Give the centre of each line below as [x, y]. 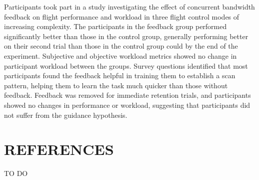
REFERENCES [59, 149]
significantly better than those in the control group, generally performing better [126, 36]
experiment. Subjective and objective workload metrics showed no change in [120, 55]
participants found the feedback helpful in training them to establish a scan [120, 75]
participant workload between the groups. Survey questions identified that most [126, 65]
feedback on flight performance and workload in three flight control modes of [122, 16]
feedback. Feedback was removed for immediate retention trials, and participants [127, 95]
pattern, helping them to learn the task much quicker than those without [116, 85]
